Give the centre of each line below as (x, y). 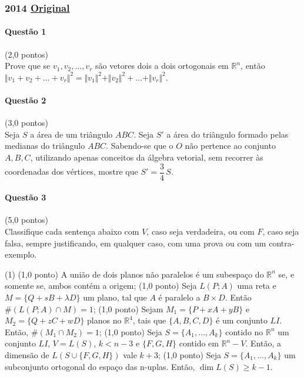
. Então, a (263, 343)
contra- (282, 243)
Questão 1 (26, 31)
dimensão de (27, 354)
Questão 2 (26, 100)
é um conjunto (242, 320)
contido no (244, 331)
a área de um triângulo (71, 134)
